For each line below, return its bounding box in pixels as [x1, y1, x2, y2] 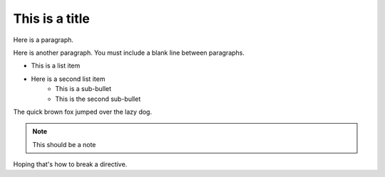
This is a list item [31, 61, 81, 70]
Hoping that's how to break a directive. [13, 160, 128, 168]
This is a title [13, 11, 91, 26]
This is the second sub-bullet [55, 95, 141, 103]
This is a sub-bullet [55, 85, 112, 93]
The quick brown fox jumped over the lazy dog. [13, 107, 153, 116]
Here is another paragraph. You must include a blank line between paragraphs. [13, 48, 245, 57]
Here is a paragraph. [13, 36, 74, 44]
